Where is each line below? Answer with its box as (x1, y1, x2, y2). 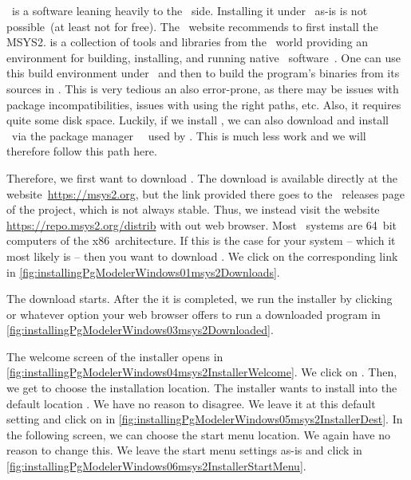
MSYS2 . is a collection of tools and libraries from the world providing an (6, 33, 369, 50)
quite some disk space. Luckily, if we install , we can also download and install (6, 112, 389, 128)
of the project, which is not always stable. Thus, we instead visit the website (6, 201, 380, 218)
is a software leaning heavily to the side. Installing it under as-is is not (11, 2, 368, 18)
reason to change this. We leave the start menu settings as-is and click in (6, 442, 362, 458)
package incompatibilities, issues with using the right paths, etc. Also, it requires (6, 96, 401, 112)
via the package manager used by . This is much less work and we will (11, 127, 366, 144)
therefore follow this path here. (6, 143, 157, 159)
